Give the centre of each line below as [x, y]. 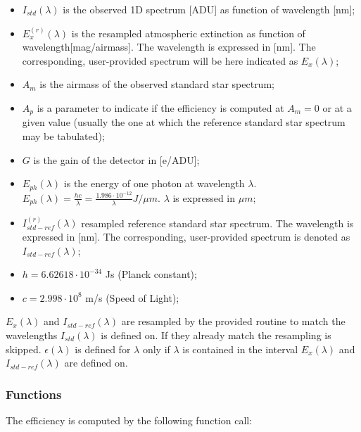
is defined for [103, 349]
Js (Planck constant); [151, 274]
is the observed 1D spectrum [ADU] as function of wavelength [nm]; [209, 9]
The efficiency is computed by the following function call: [129, 420]
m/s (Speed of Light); [132, 297]
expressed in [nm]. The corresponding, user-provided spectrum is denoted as [186, 236]
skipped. [24, 349]
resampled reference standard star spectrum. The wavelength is [217, 223]
